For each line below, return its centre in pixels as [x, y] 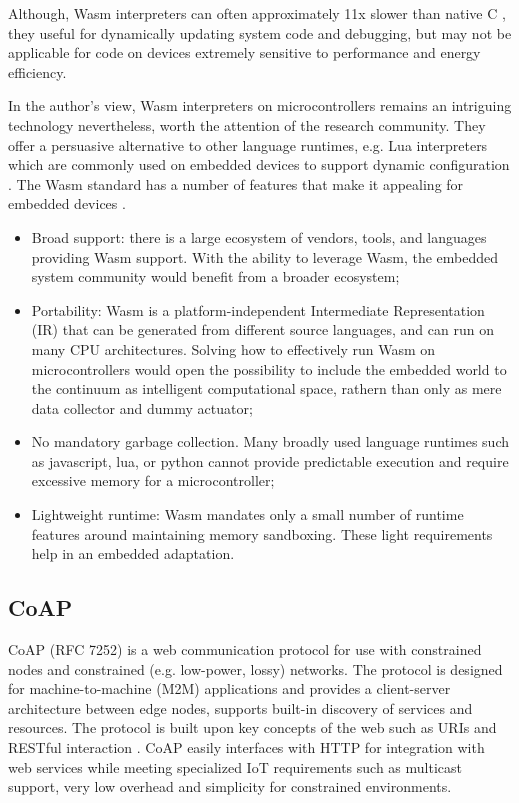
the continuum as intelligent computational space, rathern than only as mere [266, 388]
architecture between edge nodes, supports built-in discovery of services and [240, 707]
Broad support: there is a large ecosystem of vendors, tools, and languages [259, 236]
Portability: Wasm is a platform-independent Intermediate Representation [258, 309]
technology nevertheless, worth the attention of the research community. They [247, 124]
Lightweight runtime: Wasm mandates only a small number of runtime [247, 514]
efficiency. [37, 71]
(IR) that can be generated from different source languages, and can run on [262, 329]
